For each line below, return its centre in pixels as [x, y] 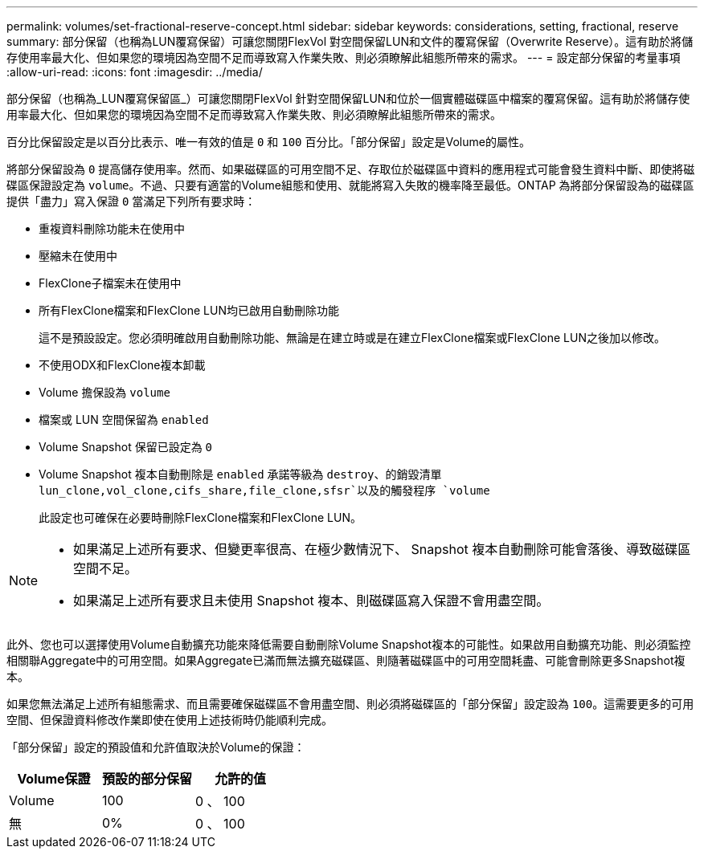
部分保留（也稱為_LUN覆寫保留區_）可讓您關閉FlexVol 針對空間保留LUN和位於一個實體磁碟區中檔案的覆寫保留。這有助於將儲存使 [348, 98]
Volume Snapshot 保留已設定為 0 [126, 447]
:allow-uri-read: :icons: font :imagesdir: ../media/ [135, 72]
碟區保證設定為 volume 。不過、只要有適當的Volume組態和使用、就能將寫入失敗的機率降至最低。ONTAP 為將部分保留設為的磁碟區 [350, 185]
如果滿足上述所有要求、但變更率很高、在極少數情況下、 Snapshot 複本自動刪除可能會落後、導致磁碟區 [382, 549]
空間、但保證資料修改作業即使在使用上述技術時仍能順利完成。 [170, 720]
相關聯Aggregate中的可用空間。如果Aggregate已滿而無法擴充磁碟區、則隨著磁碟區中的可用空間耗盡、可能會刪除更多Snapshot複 [346, 660]
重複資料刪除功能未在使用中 [112, 228]
